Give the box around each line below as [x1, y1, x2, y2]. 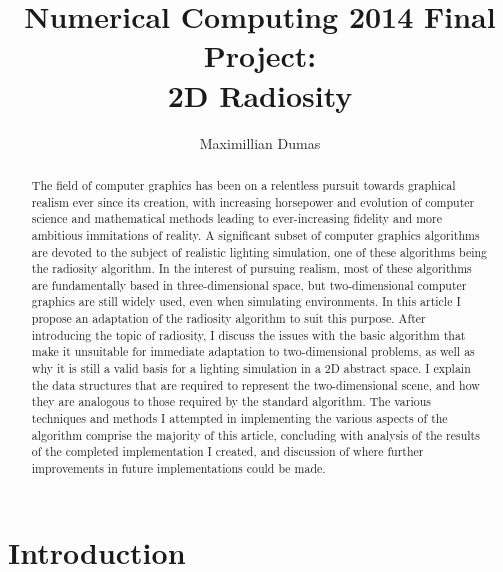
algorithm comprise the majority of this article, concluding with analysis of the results [31, 426, 480, 443]
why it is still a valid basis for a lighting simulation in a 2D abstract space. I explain [31, 360, 471, 377]
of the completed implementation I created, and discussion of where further [31, 443, 424, 460]
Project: [203, 35, 317, 76]
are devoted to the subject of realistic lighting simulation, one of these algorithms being [31, 243, 488, 260]
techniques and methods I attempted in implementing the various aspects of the [31, 410, 448, 427]
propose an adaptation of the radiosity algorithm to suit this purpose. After [31, 310, 426, 327]
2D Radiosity [167, 74, 353, 115]
